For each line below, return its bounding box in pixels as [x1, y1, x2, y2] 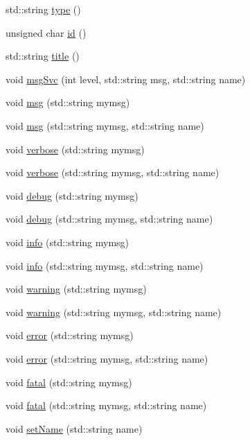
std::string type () [6, 2, 81, 16]
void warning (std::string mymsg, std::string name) [6, 304, 222, 319]
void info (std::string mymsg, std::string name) [6, 258, 204, 273]
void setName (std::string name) [6, 421, 143, 435]
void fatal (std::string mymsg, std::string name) [6, 398, 207, 413]
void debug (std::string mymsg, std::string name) [6, 211, 213, 226]
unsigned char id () [6, 25, 87, 40]
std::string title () [6, 49, 80, 63]
